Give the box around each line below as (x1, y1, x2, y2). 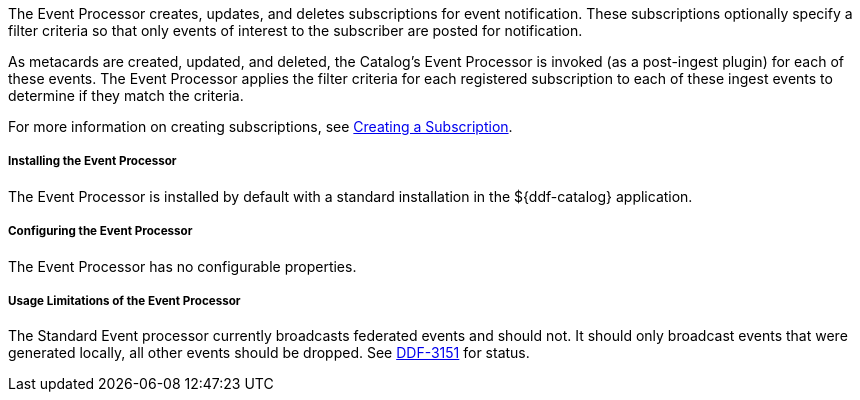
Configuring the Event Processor (8, 224, 193, 239)
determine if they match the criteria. (8, 87, 244, 104)
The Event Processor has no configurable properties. (8, 257, 357, 275)
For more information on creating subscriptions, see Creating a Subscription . (8, 118, 513, 135)
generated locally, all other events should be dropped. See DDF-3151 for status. (8, 344, 530, 362)
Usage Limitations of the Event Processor (8, 293, 241, 308)
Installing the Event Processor (8, 154, 177, 169)
